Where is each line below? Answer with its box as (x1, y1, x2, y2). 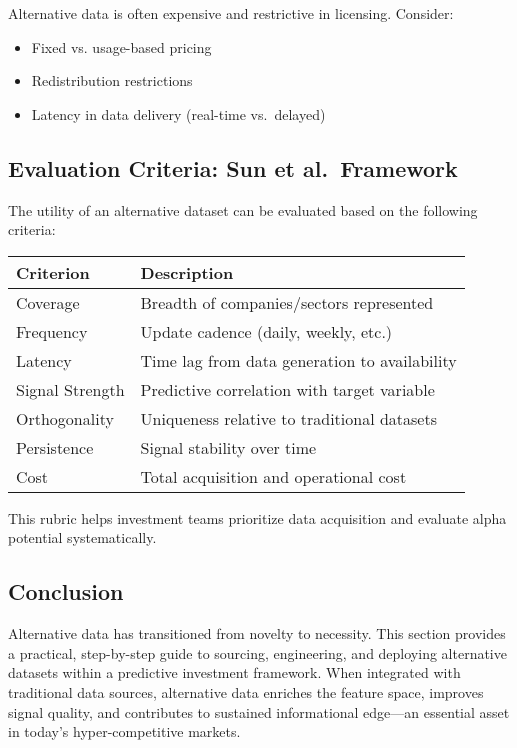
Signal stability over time (140, 435, 317, 459)
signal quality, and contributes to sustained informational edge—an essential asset (8, 701, 510, 722)
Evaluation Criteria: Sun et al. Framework (8, 152, 458, 183)
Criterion (16, 260, 90, 284)
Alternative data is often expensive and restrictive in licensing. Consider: (8, 3, 454, 23)
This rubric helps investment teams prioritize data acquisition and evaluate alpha (8, 507, 507, 528)
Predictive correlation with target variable (140, 377, 435, 401)
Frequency (16, 319, 88, 343)
